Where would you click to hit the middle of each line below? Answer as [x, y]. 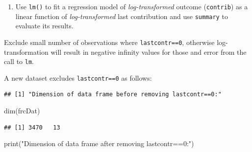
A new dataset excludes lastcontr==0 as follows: [78, 77]
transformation [26, 52]
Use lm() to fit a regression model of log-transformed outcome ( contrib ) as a [132, 6]
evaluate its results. [44, 26]
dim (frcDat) [22, 111]
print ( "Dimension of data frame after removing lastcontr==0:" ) [99, 143]
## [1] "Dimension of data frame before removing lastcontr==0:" [113, 95]
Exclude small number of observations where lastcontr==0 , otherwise [109, 42]
